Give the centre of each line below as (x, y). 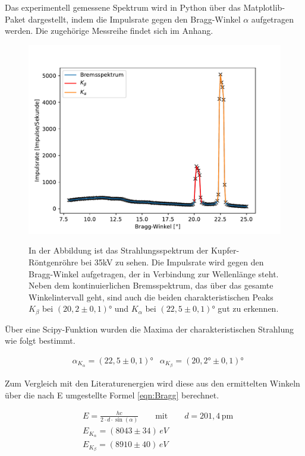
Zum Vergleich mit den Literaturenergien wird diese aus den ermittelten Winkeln (152, 383)
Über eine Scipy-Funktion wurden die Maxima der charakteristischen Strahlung (149, 329)
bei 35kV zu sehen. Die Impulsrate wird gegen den (172, 262)
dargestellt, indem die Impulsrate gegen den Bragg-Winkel (134, 19)
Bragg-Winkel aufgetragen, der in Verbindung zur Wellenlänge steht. (154, 273)
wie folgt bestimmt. (40, 341)
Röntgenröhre (54, 262)
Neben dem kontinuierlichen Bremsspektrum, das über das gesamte (151, 285)
